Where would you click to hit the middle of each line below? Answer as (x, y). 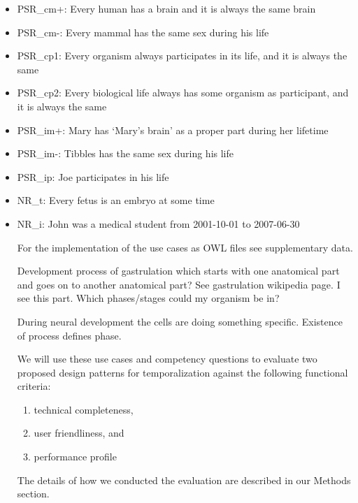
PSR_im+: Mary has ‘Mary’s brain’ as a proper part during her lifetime (173, 130)
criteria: (34, 386)
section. (33, 494)
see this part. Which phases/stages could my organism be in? (148, 298)
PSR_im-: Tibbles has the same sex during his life (125, 153)
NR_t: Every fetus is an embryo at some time (116, 200)
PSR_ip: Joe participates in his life (93, 176)
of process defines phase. (69, 335)
